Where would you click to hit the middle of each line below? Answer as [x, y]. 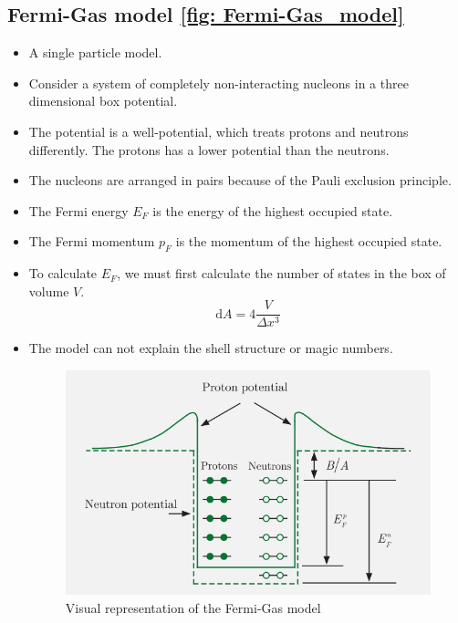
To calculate [63, 273]
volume [49, 291]
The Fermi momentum [92, 241]
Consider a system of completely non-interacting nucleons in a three [219, 83]
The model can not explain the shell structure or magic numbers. [211, 348]
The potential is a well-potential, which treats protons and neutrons [219, 131]
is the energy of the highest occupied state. [273, 210]
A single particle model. [95, 52]
